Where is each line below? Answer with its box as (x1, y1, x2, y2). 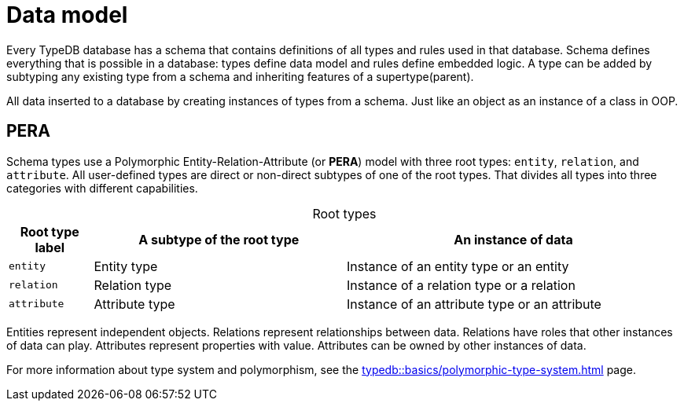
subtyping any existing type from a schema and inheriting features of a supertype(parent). (6, 69, 474, 83)
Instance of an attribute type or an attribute (347, 295, 601, 312)
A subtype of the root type (138, 231, 300, 247)
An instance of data (454, 231, 573, 247)
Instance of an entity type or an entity (347, 258, 569, 274)
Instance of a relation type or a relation (347, 277, 576, 293)
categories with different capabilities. (6, 181, 198, 195)
